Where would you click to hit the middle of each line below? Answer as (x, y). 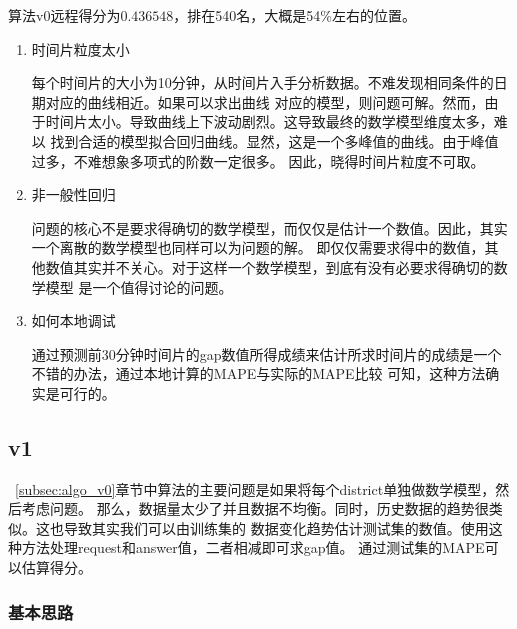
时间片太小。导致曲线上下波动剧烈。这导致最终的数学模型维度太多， (269, 121)
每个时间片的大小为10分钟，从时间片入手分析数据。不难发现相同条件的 (262, 82)
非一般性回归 (73, 194)
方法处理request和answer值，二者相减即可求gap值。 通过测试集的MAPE (253, 547)
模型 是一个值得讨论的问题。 (139, 286)
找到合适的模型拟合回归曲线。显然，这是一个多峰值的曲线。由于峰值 (274, 140)
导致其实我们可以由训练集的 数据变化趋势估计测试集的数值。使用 (276, 527)
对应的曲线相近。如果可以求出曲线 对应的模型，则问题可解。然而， (265, 101)
